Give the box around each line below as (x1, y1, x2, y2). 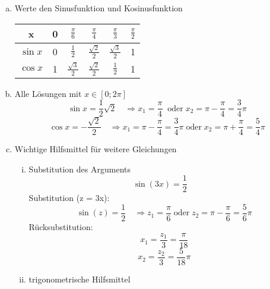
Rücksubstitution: (28, 221, 93, 233)
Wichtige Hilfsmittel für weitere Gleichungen (14, 143, 177, 155)
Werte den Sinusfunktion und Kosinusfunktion (14, 2, 183, 14)
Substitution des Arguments (28, 162, 131, 175)
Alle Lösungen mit (14, 87, 82, 99)
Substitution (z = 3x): (28, 191, 110, 204)
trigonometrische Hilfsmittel (28, 272, 131, 285)
